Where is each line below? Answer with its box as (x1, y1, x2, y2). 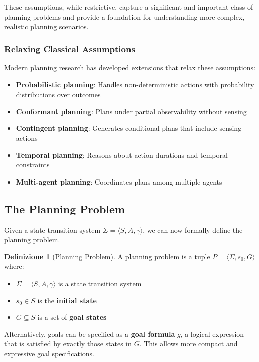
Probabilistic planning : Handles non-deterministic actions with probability (16, 79, 254, 89)
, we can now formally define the (143, 224, 243, 235)
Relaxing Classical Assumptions (4, 42, 135, 55)
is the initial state (37, 295, 97, 305)
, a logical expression (180, 328, 244, 339)
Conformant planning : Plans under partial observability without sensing (16, 106, 247, 116)
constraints (16, 159, 50, 170)
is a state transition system (58, 278, 142, 288)
